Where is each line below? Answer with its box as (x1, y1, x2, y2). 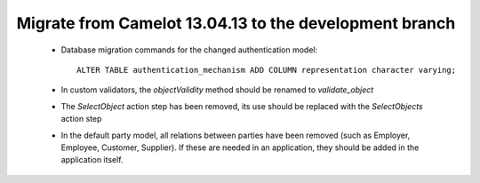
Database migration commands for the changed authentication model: (60, 44, 318, 55)
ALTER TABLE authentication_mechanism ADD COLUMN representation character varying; (76, 65, 457, 75)
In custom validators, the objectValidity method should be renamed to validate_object (60, 84, 374, 95)
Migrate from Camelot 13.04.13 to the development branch (16, 13, 456, 33)
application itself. (60, 155, 124, 165)
